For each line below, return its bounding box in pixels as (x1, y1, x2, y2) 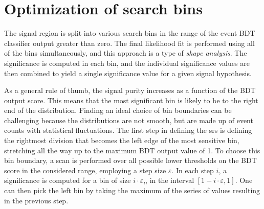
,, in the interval (143, 175, 194, 185)
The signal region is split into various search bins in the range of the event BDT (4, 28, 255, 38)
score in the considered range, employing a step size (4, 165, 166, 175)
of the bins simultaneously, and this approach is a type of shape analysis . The (4, 48, 247, 58)
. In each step (171, 165, 214, 175)
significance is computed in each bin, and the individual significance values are (4, 57, 250, 68)
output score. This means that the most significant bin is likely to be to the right (4, 95, 258, 105)
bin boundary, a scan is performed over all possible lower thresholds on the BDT (4, 155, 257, 166)
